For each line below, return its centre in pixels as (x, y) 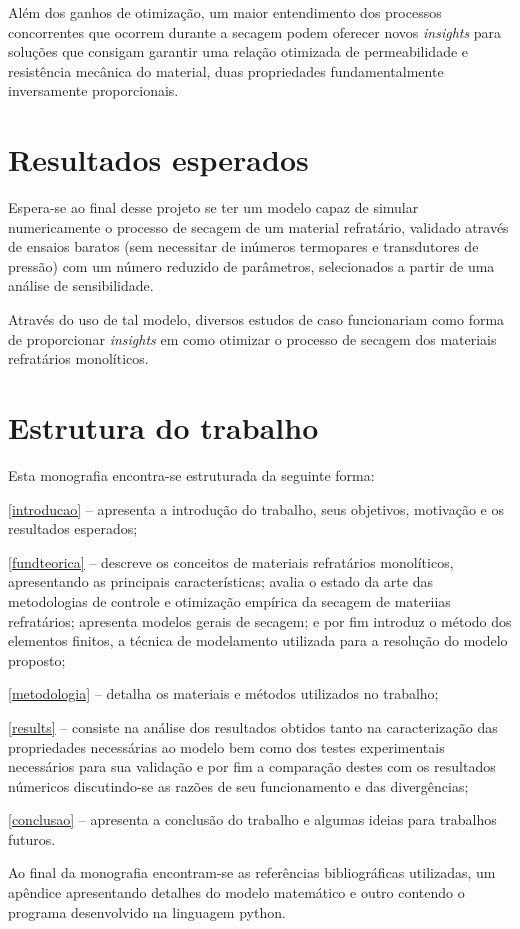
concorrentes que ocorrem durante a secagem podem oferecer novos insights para (255, 31)
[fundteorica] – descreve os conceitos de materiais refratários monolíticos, (231, 561)
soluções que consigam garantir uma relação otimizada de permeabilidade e (238, 51)
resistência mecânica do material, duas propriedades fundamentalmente (226, 70)
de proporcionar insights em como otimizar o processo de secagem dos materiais (252, 338)
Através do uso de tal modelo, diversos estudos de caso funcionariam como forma (256, 319)
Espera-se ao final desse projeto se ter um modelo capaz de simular (213, 207)
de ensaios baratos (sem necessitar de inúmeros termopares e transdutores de (243, 246)
